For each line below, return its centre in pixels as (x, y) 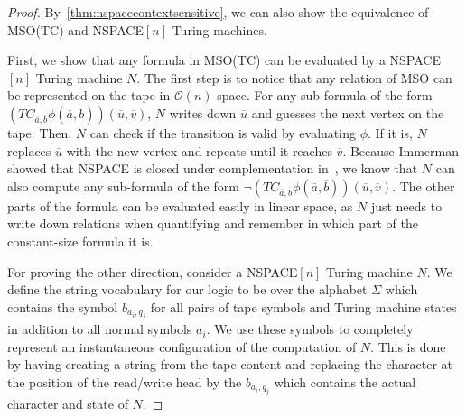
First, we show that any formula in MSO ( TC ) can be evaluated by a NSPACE (224, 60)
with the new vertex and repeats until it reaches (199, 150)
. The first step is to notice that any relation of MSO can (294, 77)
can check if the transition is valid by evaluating (223, 132)
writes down (203, 112)
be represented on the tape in (89, 95)
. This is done (408, 346)
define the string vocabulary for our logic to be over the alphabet (187, 289)
